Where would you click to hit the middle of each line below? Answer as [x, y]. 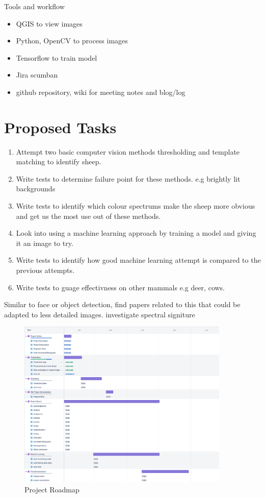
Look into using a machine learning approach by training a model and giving [136, 233]
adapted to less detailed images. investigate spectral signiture [100, 314]
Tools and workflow [34, 6]
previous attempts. [45, 270]
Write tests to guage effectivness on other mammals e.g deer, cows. [121, 287]
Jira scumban [37, 75]
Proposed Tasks [60, 127]
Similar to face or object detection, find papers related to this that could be [122, 304]
